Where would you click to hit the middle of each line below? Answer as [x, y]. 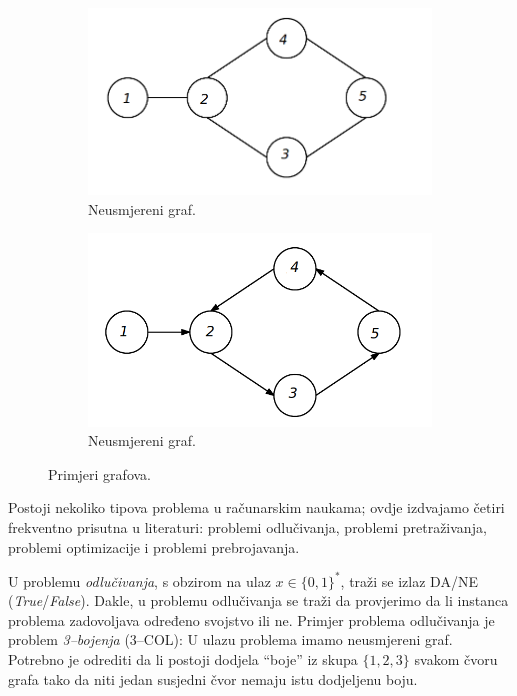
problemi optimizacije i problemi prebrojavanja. [154, 546]
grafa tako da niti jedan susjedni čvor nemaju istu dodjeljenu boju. [213, 678]
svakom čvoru [456, 659]
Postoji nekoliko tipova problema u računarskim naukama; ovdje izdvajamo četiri [256, 507]
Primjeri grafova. [99, 473]
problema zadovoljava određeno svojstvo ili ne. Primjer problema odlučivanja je [251, 619]
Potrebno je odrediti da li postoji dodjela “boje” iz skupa [183, 659]
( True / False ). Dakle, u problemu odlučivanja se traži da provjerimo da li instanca [258, 600]
